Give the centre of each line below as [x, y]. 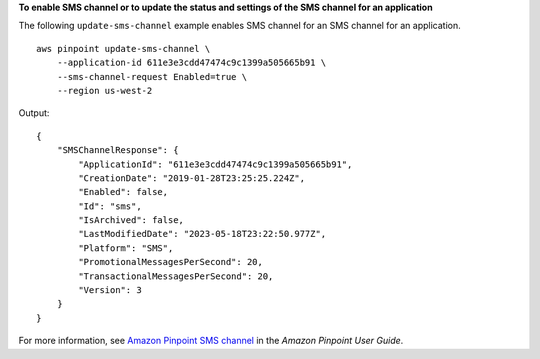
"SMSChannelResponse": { [117, 150]
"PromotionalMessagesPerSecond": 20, [171, 262]
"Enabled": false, [123, 192]
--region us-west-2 [104, 90]
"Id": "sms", [110, 206]
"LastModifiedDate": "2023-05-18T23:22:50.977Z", [202, 234]
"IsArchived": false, [131, 220]
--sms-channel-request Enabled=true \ [152, 76]
